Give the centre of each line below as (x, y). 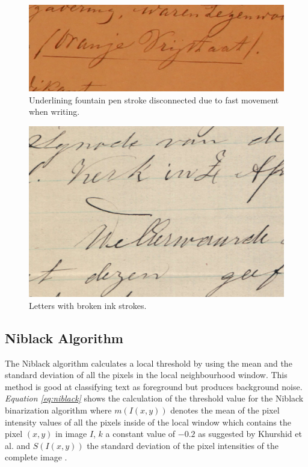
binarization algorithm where (58, 410)
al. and (18, 445)
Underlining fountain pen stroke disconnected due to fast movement (154, 99)
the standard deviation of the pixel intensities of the (183, 445)
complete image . (36, 457)
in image (71, 434)
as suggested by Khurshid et (250, 434)
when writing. (54, 111)
